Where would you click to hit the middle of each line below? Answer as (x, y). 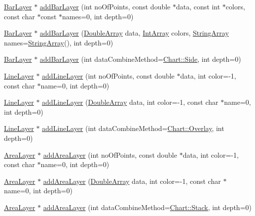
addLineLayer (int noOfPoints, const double (108, 75)
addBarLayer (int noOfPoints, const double (105, 6)
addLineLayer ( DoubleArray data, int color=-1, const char (130, 102)
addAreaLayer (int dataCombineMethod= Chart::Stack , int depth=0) (147, 207)
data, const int (198, 6)
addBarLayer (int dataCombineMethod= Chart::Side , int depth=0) (140, 59)
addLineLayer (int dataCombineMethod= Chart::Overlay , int (133, 128)
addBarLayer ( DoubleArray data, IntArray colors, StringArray (134, 33)
